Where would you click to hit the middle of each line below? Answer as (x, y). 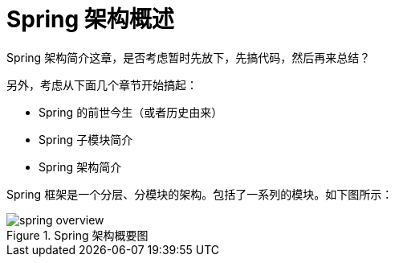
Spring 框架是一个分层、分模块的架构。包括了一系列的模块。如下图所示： (200, 194)
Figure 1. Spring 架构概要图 (77, 235)
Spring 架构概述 (90, 19)
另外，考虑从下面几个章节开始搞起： (102, 84)
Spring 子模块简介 (86, 139)
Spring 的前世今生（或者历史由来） (131, 112)
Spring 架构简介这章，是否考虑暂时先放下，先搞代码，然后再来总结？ (189, 57)
